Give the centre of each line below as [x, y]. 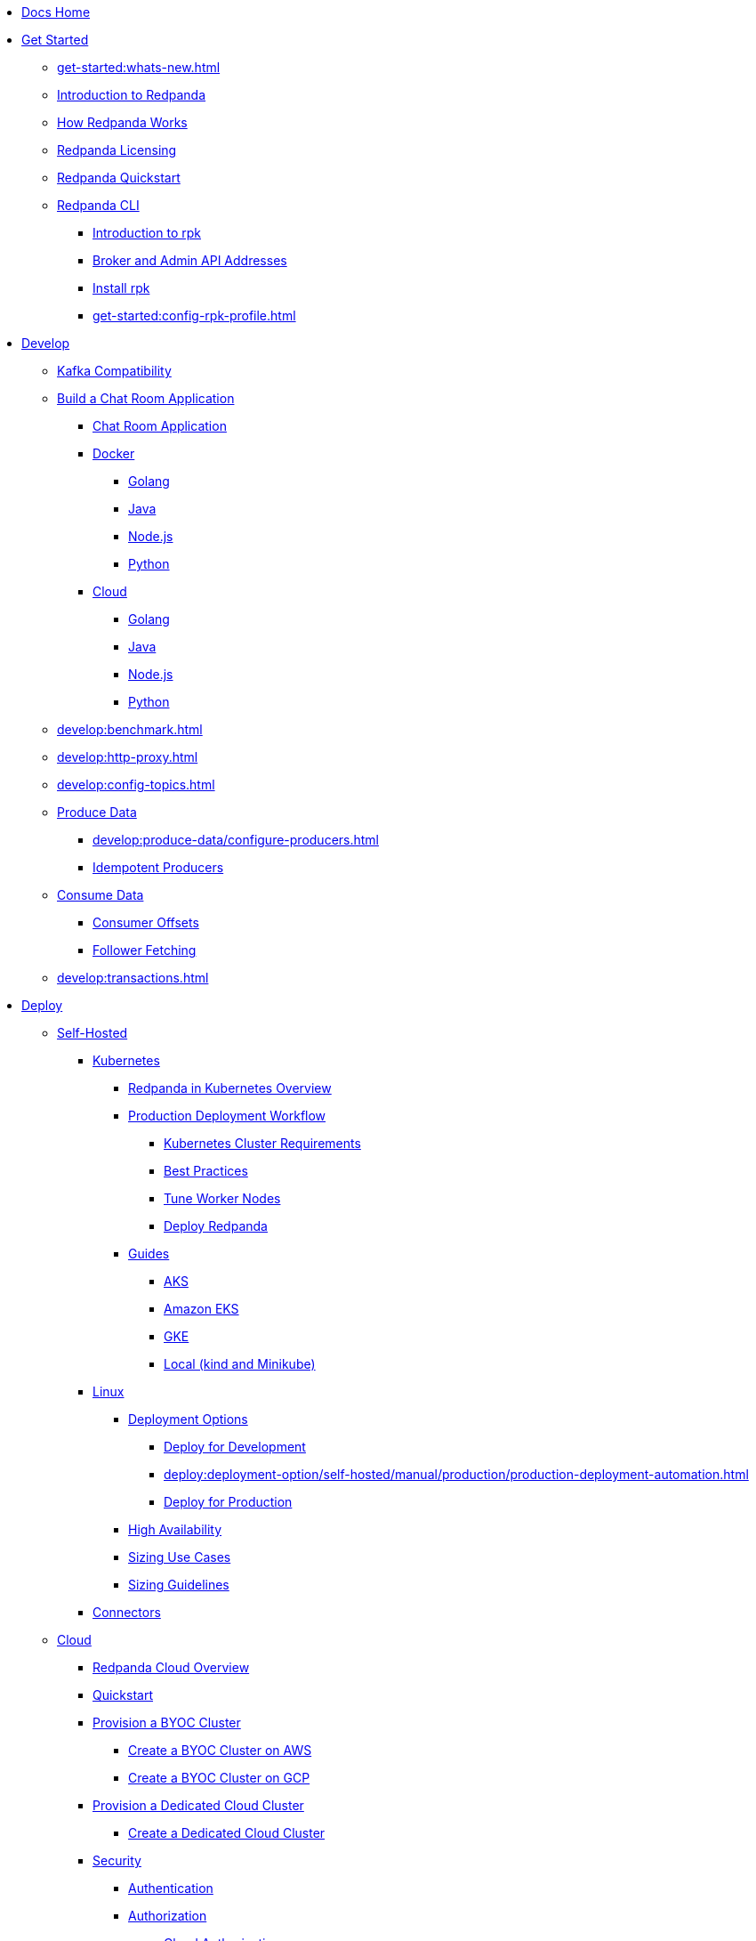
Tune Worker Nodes [222, 1198]
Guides [149, 1254]
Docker [114, 453]
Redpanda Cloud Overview [171, 1667]
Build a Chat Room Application [146, 398]
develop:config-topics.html [136, 784]
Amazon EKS [201, 1309]
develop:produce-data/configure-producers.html [236, 840]
